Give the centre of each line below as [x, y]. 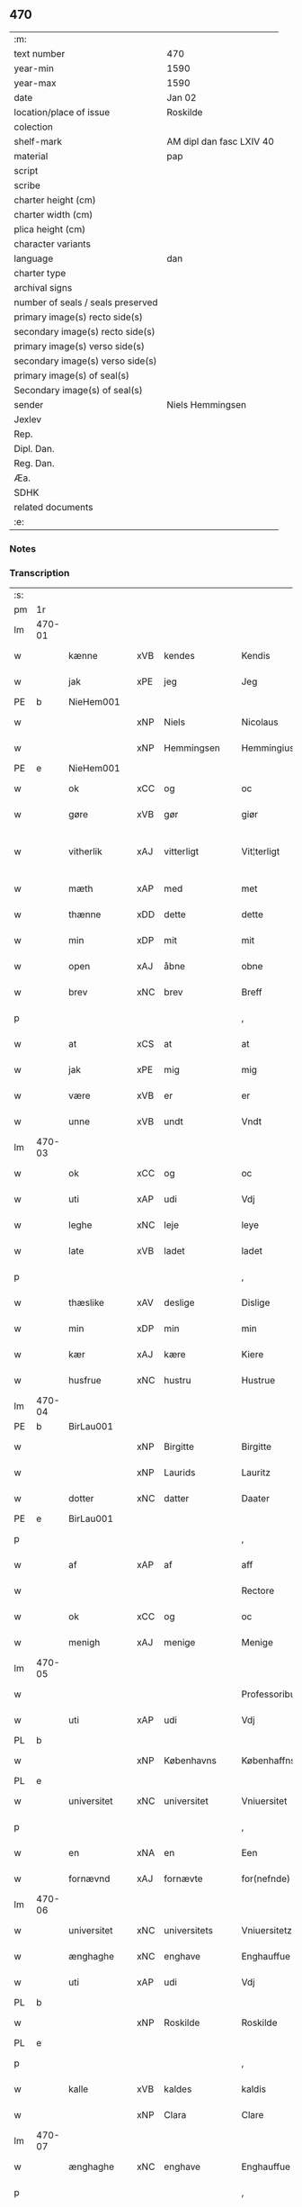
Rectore [258, 1590]
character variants [53, 244]
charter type [40, 273]
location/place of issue [62, 112]
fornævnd [89, 1878]
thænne [85, 914]
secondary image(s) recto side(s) [84, 331]
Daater [255, 1499]
